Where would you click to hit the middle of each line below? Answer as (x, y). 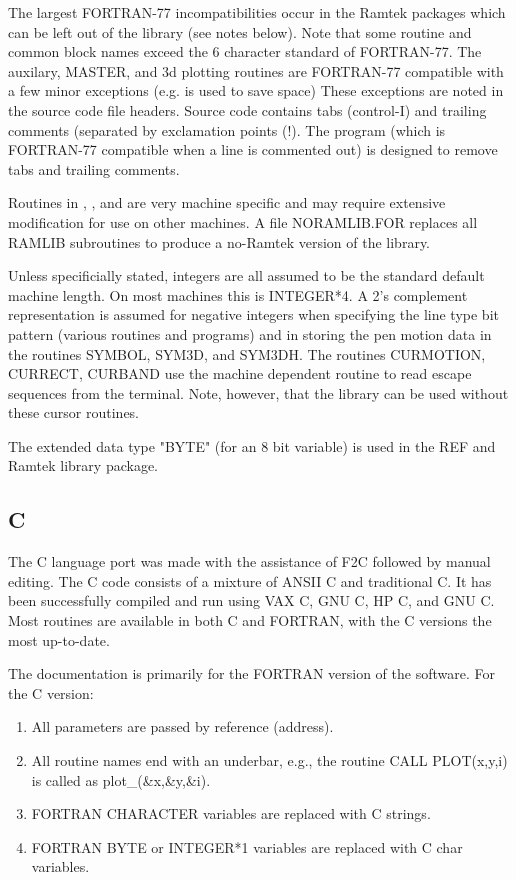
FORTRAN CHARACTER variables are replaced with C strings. (231, 813)
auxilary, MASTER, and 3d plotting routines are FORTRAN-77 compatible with (256, 70)
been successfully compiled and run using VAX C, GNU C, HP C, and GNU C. (251, 600)
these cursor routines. (74, 412)
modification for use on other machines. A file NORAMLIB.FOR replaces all (243, 221)
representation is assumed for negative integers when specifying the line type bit (253, 314)
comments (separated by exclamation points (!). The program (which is (227, 129)
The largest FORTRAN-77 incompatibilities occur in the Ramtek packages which (257, 12)
